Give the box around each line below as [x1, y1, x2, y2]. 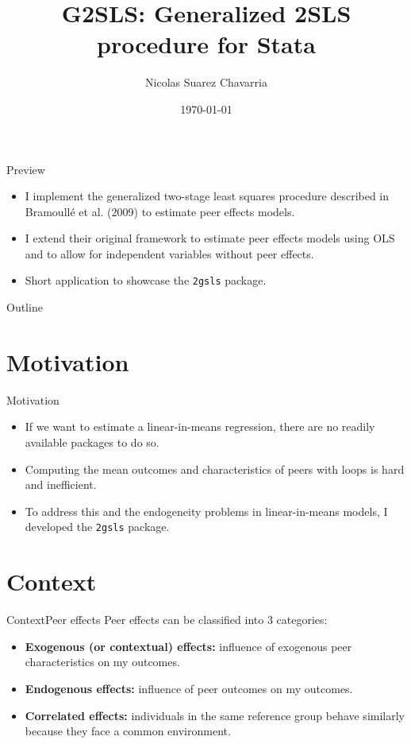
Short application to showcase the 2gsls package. [25, 272, 267, 289]
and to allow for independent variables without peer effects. [25, 245, 314, 262]
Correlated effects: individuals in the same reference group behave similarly [25, 707, 405, 723]
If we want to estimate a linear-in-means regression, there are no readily [25, 418, 375, 435]
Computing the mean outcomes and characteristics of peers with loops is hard [25, 460, 405, 477]
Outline [6, 299, 43, 316]
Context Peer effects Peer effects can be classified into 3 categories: [6, 611, 328, 628]
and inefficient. [25, 476, 97, 493]
